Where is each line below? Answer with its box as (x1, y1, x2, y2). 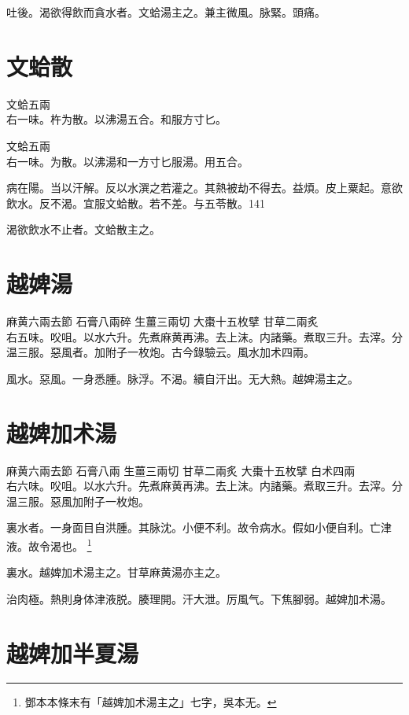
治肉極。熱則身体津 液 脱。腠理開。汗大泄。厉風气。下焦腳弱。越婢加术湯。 (6, 590, 392, 606)
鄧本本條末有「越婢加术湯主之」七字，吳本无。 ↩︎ (24, 694, 277, 710)
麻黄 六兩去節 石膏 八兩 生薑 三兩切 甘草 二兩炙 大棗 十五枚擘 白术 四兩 (6, 462, 356, 478)
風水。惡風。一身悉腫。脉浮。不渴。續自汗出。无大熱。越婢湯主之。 (6, 370, 359, 386)
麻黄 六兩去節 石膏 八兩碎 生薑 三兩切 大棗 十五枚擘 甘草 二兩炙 (6, 313, 319, 329)
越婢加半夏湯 (6, 636, 139, 669)
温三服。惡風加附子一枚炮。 (6, 492, 149, 509)
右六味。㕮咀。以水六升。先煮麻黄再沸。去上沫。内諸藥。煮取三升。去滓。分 (6, 477, 403, 494)
